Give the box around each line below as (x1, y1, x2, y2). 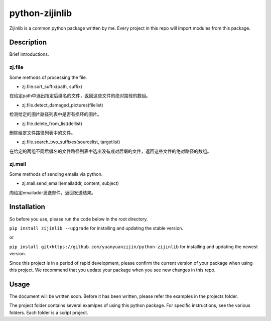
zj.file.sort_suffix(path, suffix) (22, 83, 83, 89)
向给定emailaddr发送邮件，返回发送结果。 (9, 189, 96, 195)
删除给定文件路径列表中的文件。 (9, 130, 75, 136)
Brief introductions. (9, 51, 49, 57)
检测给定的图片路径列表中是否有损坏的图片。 (9, 111, 102, 118)
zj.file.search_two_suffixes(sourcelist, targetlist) (22, 139, 120, 145)
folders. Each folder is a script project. (9, 309, 88, 315)
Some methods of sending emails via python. (9, 171, 103, 177)
